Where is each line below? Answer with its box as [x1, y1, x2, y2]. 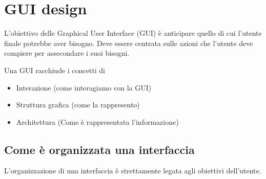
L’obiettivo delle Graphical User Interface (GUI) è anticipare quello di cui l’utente [4, 28, 262, 38]
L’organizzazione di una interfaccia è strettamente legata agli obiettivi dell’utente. [4, 165, 261, 176]
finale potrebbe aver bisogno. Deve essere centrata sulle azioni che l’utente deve [4, 37, 253, 48]
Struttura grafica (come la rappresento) [16, 99, 140, 110]
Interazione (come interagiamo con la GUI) [16, 82, 152, 93]
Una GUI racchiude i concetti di [4, 64, 105, 75]
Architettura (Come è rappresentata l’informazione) [16, 116, 179, 127]
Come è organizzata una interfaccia [4, 141, 195, 157]
